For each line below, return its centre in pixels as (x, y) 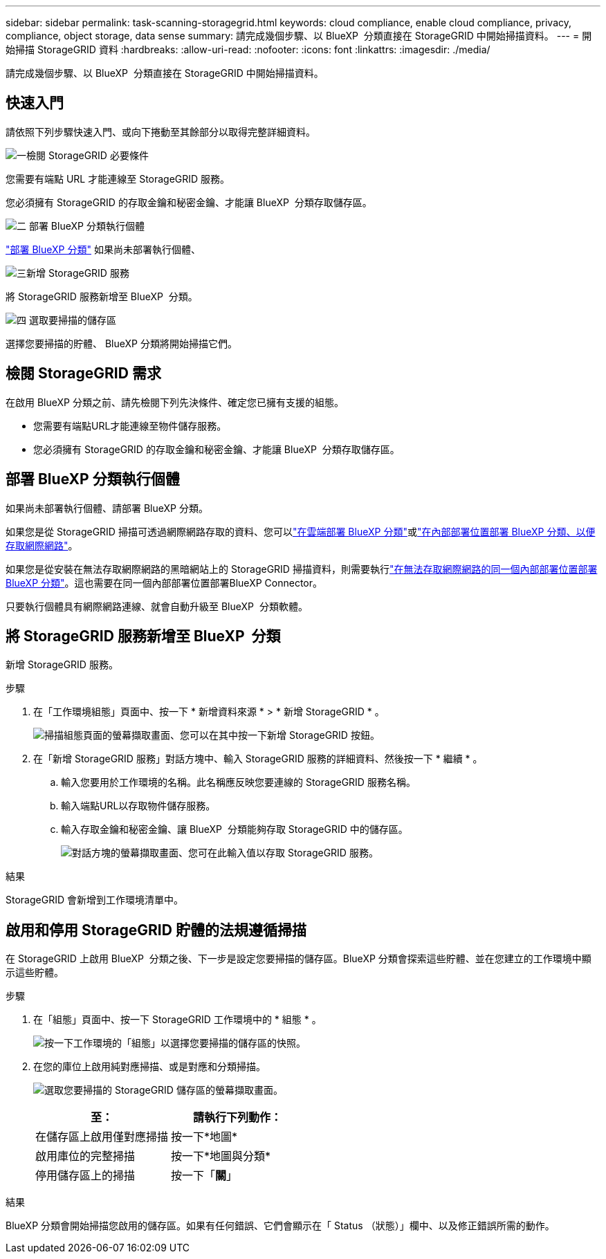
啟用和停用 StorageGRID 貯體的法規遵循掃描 (156, 930)
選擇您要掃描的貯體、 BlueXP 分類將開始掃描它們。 (121, 343)
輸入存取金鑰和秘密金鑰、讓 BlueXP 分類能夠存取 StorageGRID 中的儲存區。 (235, 829)
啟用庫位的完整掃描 (85, 1156)
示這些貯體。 (35, 973)
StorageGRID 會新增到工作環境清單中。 (94, 900)
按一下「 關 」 (204, 1176)
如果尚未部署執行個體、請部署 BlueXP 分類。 (107, 508)
